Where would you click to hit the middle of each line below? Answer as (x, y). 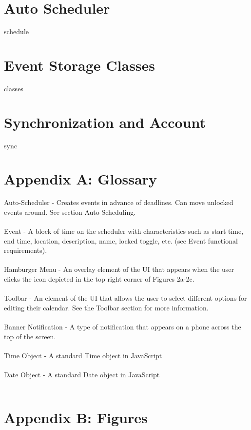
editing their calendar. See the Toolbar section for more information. (106, 307)
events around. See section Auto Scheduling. (70, 212)
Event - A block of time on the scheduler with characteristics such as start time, (124, 231)
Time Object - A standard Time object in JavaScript (83, 355)
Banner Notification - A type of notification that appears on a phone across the (123, 327)
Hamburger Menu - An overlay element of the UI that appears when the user (119, 269)
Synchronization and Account (105, 122)
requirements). (26, 250)
